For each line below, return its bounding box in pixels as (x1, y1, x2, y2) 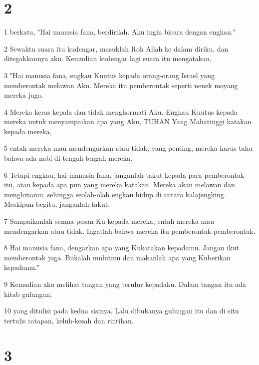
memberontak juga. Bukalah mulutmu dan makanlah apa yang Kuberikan (4, 252, 231, 262)
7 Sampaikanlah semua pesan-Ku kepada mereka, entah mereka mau (4, 216, 214, 226)
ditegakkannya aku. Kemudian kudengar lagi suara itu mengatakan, (4, 53, 212, 64)
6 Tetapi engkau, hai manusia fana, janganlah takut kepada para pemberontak (4, 169, 245, 180)
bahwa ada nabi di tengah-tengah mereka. (4, 153, 133, 163)
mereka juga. (4, 90, 43, 100)
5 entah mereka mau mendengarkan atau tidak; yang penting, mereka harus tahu (4, 143, 253, 153)
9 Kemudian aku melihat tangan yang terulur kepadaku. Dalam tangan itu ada (4, 279, 246, 289)
